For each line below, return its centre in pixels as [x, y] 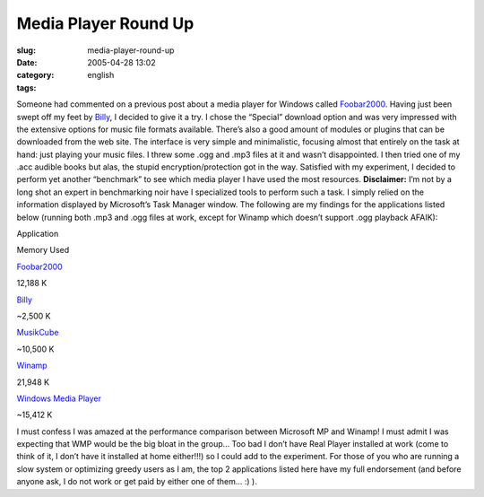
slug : [26, 50]
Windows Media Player [59, 398]
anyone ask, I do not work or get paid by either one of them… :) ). [137, 482]
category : [35, 75]
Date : [27, 62]
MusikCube [38, 333]
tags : [26, 87]
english [101, 75]
